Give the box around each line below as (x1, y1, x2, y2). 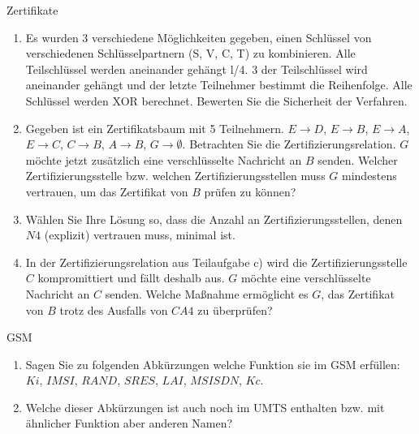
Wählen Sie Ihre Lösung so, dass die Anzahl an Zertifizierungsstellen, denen (25, 210, 403, 227)
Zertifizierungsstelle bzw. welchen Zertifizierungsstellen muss (25, 167, 326, 184)
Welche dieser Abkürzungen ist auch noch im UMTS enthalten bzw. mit (25, 398, 385, 415)
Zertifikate (6, 2, 58, 18)
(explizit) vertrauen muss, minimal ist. (44, 226, 235, 243)
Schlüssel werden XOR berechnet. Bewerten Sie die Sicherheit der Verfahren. (25, 92, 408, 109)
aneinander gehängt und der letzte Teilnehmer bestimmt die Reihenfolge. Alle (25, 76, 413, 93)
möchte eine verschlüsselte (240, 269, 371, 286)
